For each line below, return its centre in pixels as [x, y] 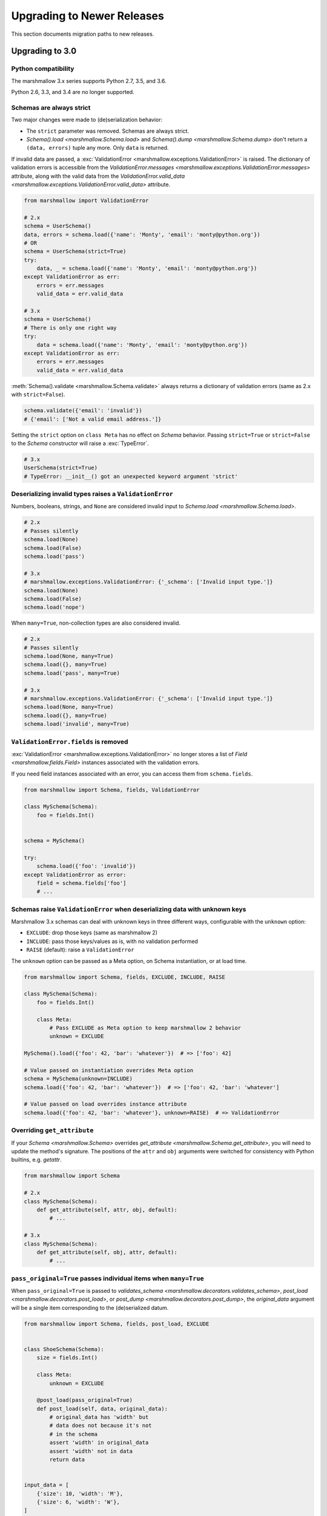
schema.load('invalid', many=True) [77, 724]
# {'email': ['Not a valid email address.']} [93, 419]
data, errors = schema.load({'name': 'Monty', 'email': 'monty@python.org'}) [142, 234]
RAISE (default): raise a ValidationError [80, 950]
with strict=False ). [38, 395]
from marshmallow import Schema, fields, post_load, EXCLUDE [117, 1324]
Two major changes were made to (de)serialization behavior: [87, 120]
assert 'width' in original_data [99, 1443]
